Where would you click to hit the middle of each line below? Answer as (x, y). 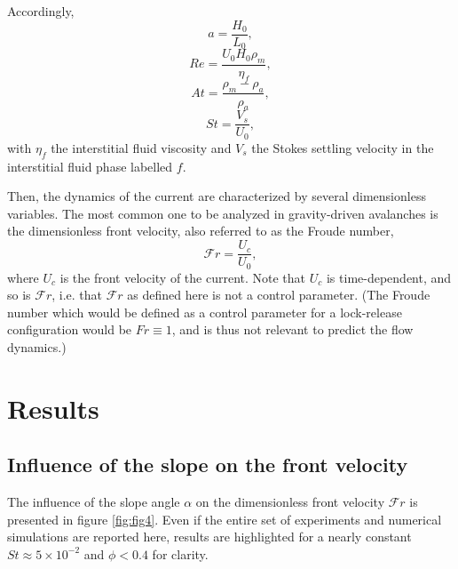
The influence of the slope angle (94, 502)
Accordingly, (41, 11)
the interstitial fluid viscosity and (141, 147)
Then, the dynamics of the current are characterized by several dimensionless (217, 196)
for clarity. (180, 553)
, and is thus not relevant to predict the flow (292, 329)
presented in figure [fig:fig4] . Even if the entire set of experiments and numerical (225, 519)
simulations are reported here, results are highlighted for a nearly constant (209, 537)
